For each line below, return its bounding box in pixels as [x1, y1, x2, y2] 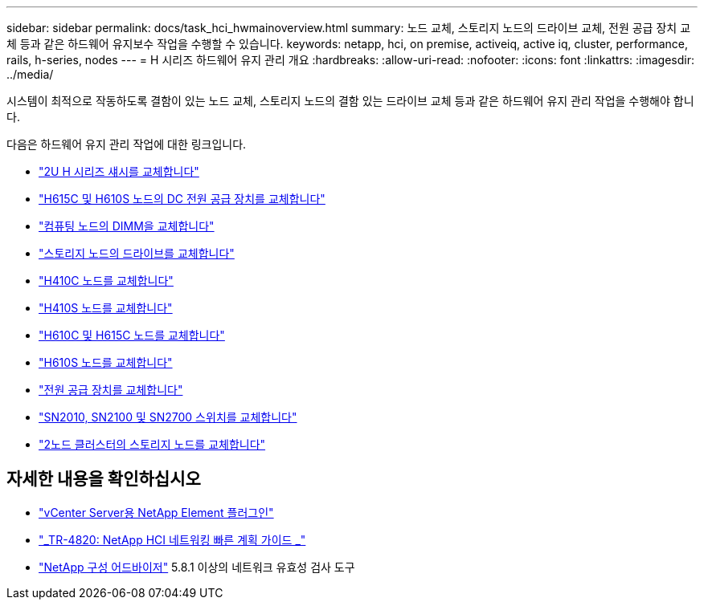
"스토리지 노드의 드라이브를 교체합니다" [39, 246, 235, 260]
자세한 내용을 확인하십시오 [6, 469, 201, 490]
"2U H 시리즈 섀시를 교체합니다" [39, 165, 199, 178]
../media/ [6, 67, 54, 81]
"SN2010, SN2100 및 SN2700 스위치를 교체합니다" [39, 410, 297, 424]
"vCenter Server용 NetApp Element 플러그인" [39, 505, 274, 519]
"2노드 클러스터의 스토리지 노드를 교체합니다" [39, 437, 266, 451]
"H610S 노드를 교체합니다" [39, 356, 173, 369]
